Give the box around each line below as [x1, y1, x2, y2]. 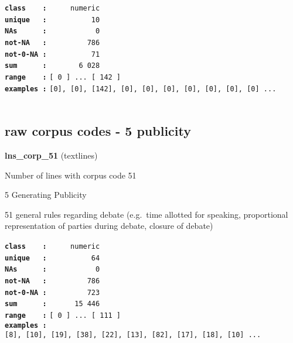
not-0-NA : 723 [5, 288, 100, 297]
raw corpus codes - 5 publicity [5, 122, 191, 140]
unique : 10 [5, 15, 100, 24]
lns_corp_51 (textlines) [5, 149, 98, 162]
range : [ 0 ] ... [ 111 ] [5, 311, 121, 320]
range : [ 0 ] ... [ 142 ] [5, 73, 121, 81]
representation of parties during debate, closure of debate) [5, 219, 213, 232]
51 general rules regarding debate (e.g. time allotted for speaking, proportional [5, 208, 288, 220]
